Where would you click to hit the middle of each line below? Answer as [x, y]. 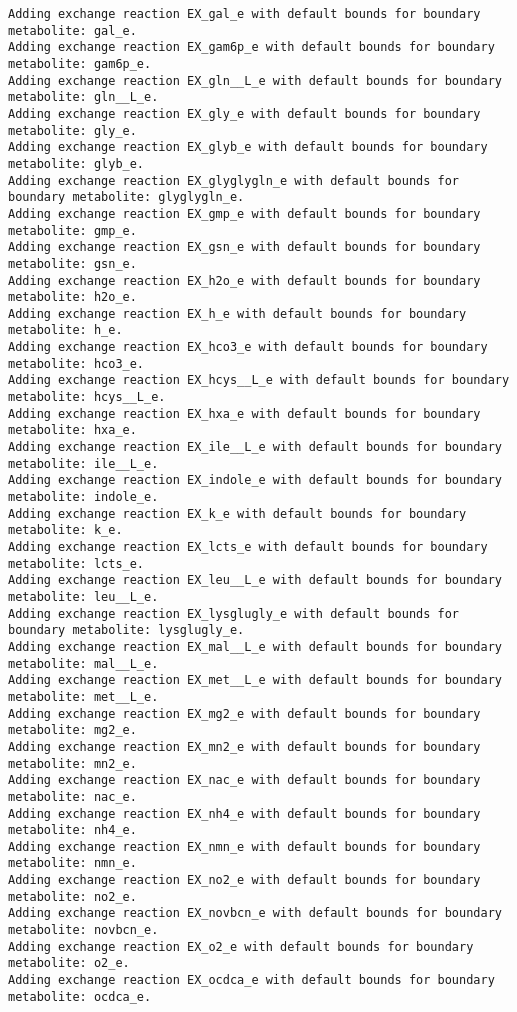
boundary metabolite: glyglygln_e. [126, 197]
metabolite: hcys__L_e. [87, 397]
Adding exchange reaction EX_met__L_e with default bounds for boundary [255, 680]
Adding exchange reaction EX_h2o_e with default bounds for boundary [244, 280]
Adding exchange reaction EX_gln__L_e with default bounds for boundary [255, 80]
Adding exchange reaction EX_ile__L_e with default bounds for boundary [255, 447]
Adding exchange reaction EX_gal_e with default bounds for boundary [244, 14]
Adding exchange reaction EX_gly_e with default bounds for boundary [244, 113]
